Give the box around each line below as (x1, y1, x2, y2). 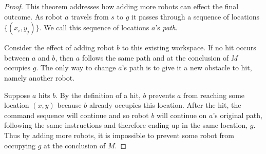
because (57, 100, 82, 110)
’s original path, (213, 109, 262, 120)
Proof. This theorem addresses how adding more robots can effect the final (4, 1, 239, 11)
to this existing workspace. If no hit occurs (122, 42, 256, 53)
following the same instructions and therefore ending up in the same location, (4, 120, 248, 130)
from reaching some (183, 89, 245, 100)
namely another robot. (4, 72, 74, 83)
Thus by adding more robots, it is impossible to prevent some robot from (4, 129, 234, 140)
